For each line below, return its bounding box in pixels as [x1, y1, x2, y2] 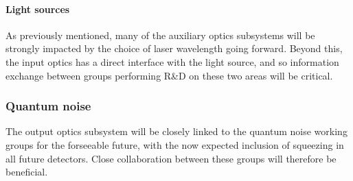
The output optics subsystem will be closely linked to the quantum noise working [5, 124, 348, 138]
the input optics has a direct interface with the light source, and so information [5, 54, 339, 69]
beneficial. [5, 165, 48, 179]
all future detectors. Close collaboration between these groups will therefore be [5, 151, 337, 165]
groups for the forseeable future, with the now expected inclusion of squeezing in [5, 137, 344, 152]
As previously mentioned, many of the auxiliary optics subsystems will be [5, 27, 315, 42]
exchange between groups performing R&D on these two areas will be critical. [5, 68, 333, 82]
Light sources [5, 1, 70, 16]
